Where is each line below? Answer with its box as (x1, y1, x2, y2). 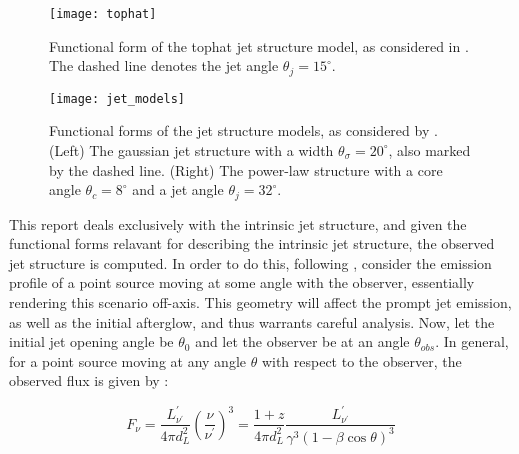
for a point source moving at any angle (9, 350, 246, 371)
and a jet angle (132, 179, 224, 200)
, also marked (388, 139, 471, 160)
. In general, (435, 331, 509, 352)
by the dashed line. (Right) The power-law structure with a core (49, 159, 443, 180)
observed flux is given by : (9, 370, 169, 391)
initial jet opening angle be (9, 331, 174, 352)
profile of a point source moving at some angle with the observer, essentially (9, 272, 475, 293)
